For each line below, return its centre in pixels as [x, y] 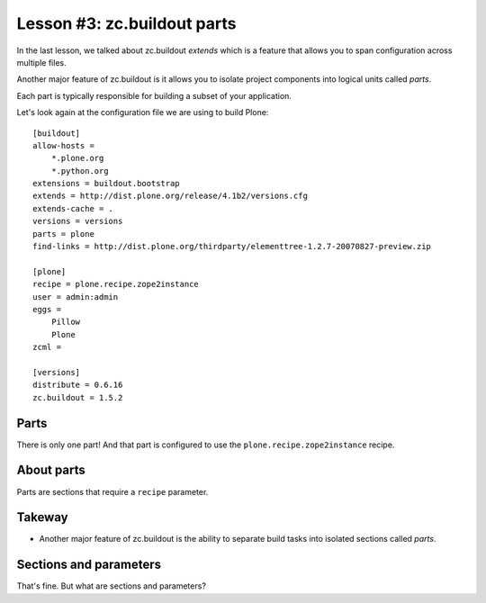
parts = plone [63, 234]
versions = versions [78, 221]
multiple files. [41, 62]
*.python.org [80, 171]
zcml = [47, 347]
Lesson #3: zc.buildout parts [126, 23]
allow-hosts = [63, 145]
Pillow [66, 322]
